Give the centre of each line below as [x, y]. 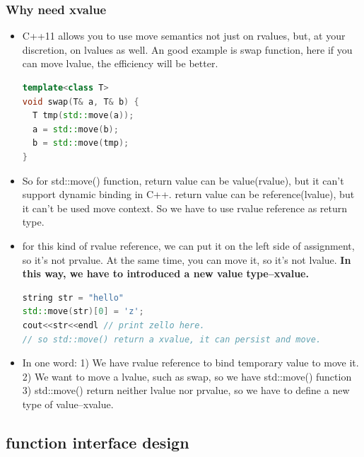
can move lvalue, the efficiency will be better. [120, 63]
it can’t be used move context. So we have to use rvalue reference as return [185, 208]
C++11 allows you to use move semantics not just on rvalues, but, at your [184, 36]
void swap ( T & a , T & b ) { [81, 102]
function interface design [98, 442]
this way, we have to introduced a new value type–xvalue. [165, 273]
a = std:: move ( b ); [76, 129]
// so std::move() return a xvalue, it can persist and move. [172, 339]
